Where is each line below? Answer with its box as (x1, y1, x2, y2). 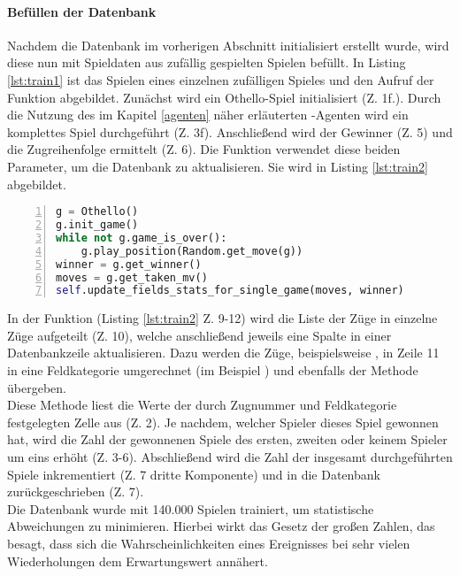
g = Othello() (56, 205, 139, 219)
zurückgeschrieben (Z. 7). (7, 482, 144, 501)
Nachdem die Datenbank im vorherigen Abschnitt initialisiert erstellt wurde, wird (7, 35, 449, 54)
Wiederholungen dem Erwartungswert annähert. (7, 551, 268, 570)
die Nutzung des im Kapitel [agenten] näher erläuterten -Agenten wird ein (7, 105, 409, 124)
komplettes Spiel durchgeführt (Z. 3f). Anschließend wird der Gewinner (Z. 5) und (7, 122, 453, 141)
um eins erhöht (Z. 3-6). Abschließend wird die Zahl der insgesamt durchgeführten (7, 448, 453, 466)
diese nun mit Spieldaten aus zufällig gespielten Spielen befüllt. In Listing (7, 53, 406, 72)
